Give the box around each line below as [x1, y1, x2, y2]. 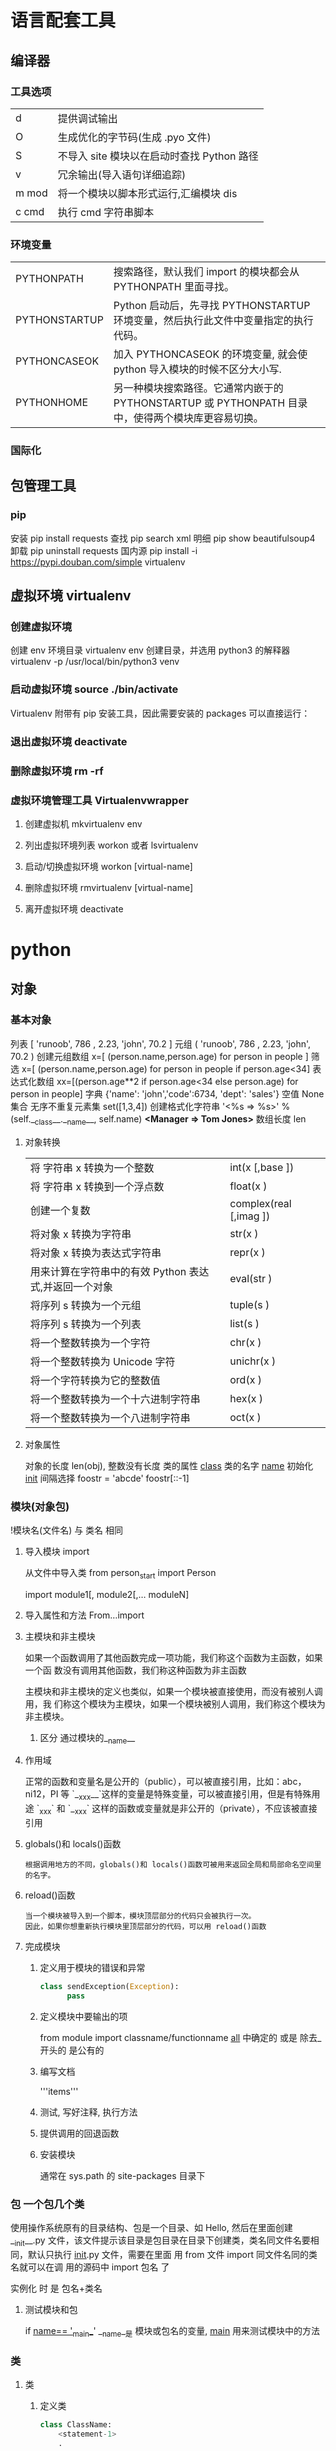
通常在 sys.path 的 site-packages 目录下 [39, 2169, 206, 2181]
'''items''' [39, 2085, 79, 2097]
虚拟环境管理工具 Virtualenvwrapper [10, 793, 189, 807]
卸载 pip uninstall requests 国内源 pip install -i [10, 544, 198, 556]
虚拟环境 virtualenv [10, 587, 132, 605]
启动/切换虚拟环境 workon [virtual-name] [24, 860, 193, 872]
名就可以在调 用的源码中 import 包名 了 [10, 2261, 170, 2273]
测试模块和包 [24, 2303, 78, 2315]
